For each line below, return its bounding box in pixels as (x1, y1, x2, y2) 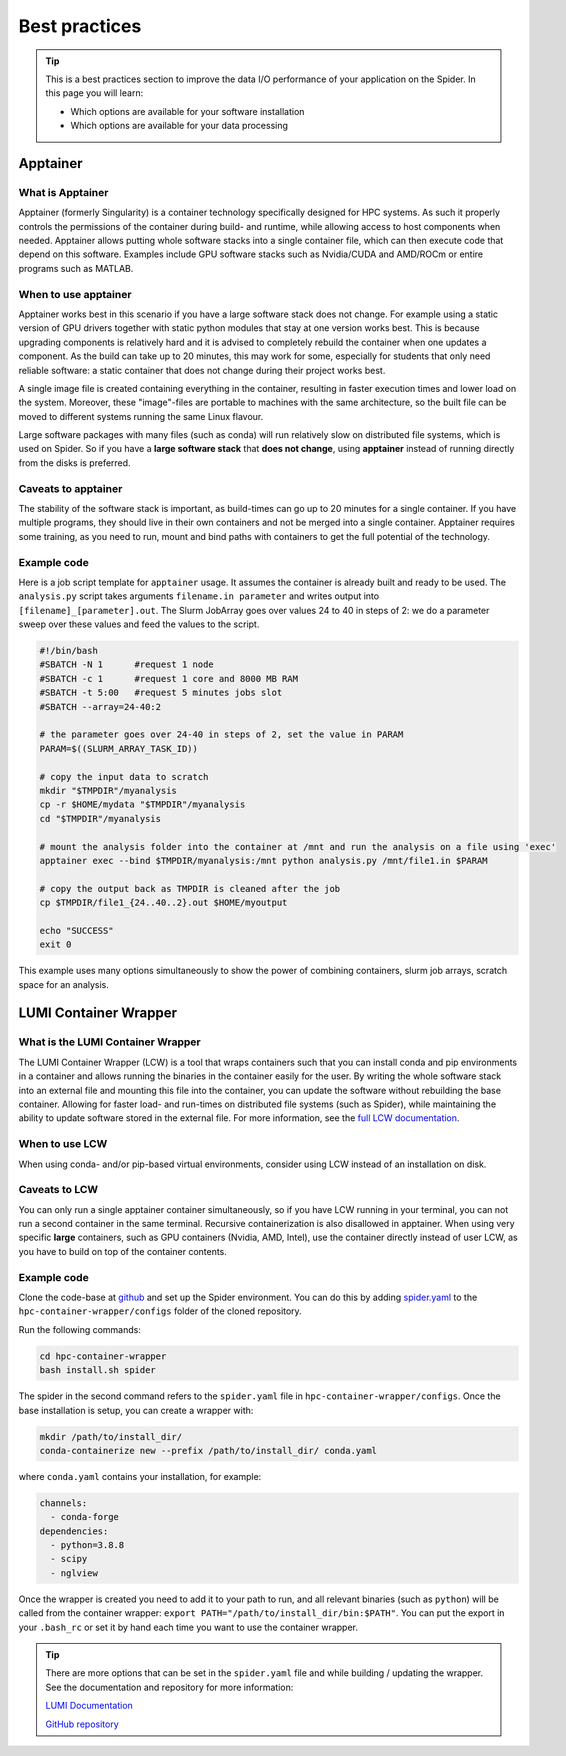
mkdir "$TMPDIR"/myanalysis (39, 785, 177, 796)
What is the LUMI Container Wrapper (18, 1035, 201, 1049)
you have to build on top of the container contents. (18, 1245, 227, 1257)
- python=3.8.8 (50, 1540, 125, 1551)
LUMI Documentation (45, 1700, 134, 1712)
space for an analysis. (18, 978, 110, 990)
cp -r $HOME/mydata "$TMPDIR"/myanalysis (39, 799, 246, 810)
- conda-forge (50, 1511, 120, 1523)
